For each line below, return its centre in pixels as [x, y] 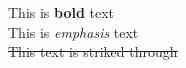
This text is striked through [93, 51]
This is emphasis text [73, 31]
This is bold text [61, 12]
